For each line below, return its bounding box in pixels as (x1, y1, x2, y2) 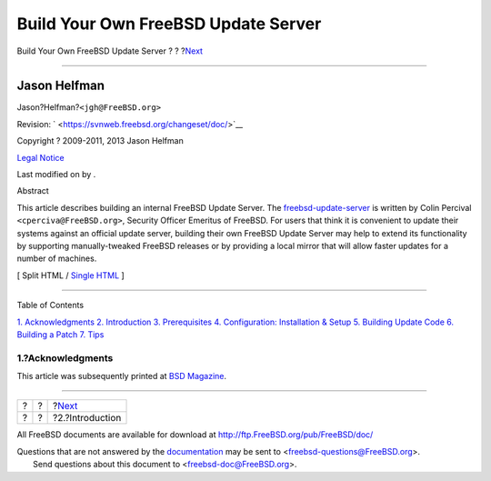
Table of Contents (16, 300, 85, 311)
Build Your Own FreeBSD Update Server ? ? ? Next (16, 45, 204, 56)
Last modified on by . (16, 169, 96, 180)
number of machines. (16, 253, 97, 264)
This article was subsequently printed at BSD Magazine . (16, 371, 227, 382)
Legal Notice (16, 152, 65, 163)
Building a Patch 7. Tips (16, 328, 105, 340)
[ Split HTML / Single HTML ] (16, 269, 125, 281)
